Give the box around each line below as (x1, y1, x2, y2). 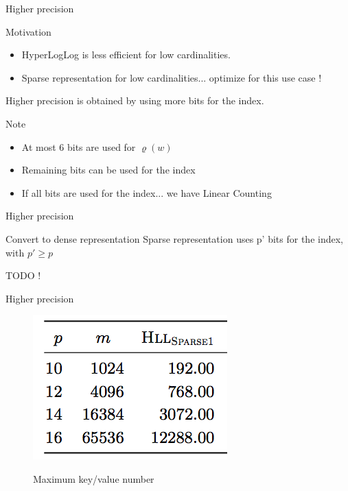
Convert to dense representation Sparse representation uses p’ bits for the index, (5, 231, 343, 245)
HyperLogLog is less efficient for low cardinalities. (21, 47, 231, 62)
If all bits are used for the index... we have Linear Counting (21, 185, 272, 200)
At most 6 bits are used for (21, 139, 136, 154)
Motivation (5, 24, 51, 38)
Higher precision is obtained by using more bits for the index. (5, 93, 264, 108)
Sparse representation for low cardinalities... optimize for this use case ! (21, 70, 322, 84)
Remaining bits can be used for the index (21, 163, 196, 177)
